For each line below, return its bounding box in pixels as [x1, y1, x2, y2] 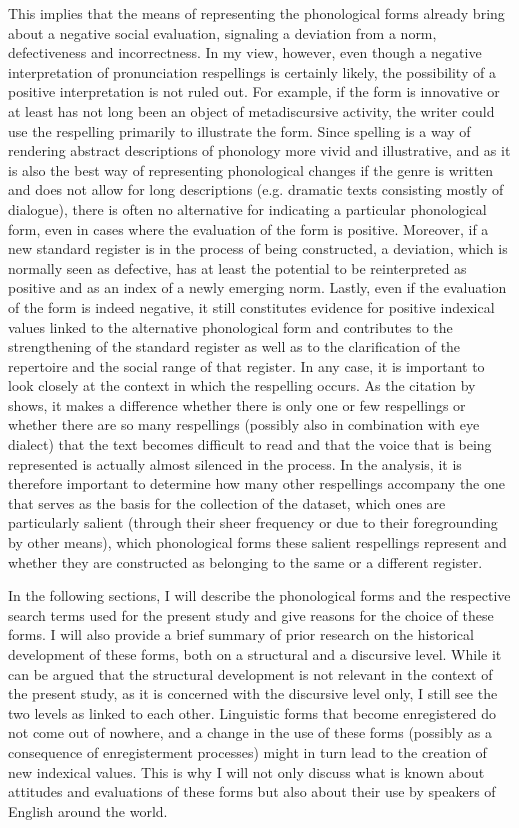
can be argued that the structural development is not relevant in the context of [8, 663, 493, 684]
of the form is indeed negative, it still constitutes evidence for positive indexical [8, 296, 495, 317]
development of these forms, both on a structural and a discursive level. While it [8, 644, 502, 664]
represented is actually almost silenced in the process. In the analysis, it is [8, 453, 462, 474]
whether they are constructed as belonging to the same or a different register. [8, 551, 483, 572]
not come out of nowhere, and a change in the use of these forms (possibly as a [8, 722, 492, 743]
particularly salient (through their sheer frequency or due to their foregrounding [8, 512, 498, 533]
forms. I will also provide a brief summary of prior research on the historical [8, 624, 474, 645]
